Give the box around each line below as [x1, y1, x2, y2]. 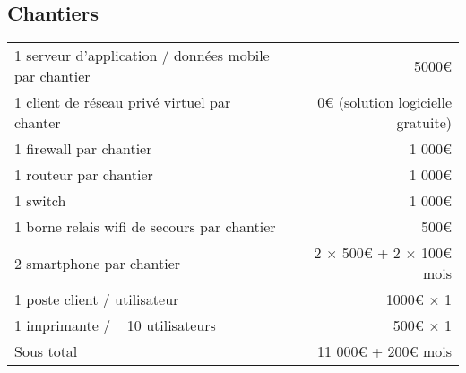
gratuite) [396, 112, 452, 134]
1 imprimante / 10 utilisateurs [14, 315, 216, 336]
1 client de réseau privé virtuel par [14, 91, 231, 113]
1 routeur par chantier [14, 164, 153, 186]
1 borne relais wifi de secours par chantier [14, 216, 276, 238]
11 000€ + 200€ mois [317, 341, 452, 362]
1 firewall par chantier [14, 138, 152, 160]
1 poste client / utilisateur [14, 289, 179, 310]
